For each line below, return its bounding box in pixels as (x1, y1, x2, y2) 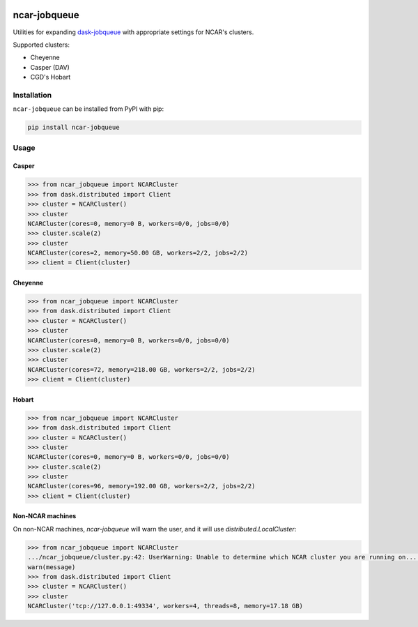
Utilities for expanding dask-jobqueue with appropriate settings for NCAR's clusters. (13, 28, 254, 36)
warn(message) (27, 563, 76, 571)
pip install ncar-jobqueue (27, 123, 120, 132)
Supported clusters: (13, 40, 70, 49)
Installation (13, 90, 52, 100)
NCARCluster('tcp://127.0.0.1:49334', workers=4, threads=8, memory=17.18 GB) (27, 602, 303, 610)
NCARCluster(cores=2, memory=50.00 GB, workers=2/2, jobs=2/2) (27, 249, 249, 257)
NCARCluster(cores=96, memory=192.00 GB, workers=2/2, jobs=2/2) (27, 482, 256, 490)
